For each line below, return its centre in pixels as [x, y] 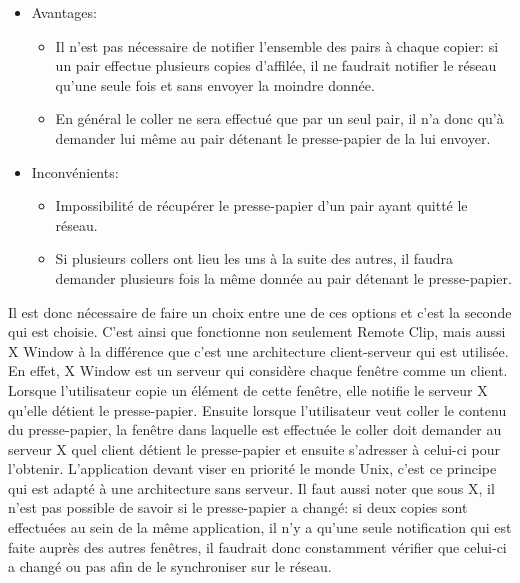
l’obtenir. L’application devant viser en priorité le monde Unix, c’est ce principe [252, 468]
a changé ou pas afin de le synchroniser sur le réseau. [170, 566]
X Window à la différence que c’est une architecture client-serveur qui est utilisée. [258, 350]
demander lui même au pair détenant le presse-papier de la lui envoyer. [273, 137]
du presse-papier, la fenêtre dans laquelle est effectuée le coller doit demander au [255, 429]
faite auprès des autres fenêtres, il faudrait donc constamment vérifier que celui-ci [257, 546]
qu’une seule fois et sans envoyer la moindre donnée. [215, 84]
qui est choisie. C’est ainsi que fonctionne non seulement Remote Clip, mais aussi [257, 331]
